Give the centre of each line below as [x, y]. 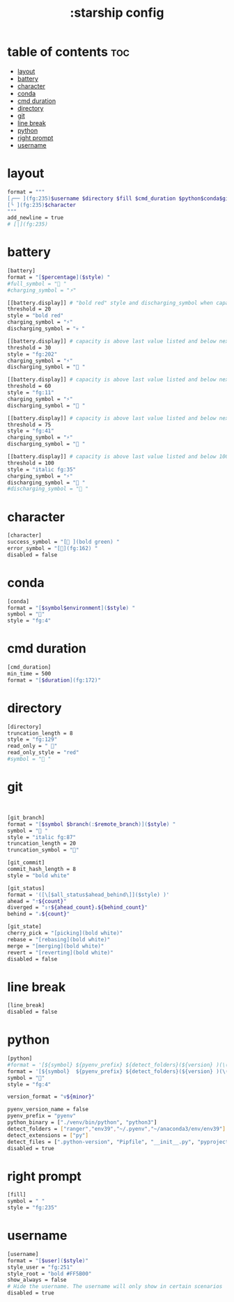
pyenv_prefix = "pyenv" [42, 1116]
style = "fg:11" [31, 393]
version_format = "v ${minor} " [51, 1097]
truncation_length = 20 [42, 844]
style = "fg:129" [32, 739]
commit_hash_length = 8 [42, 869]
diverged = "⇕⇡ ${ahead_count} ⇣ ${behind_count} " [78, 908]
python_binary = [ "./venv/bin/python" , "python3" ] [82, 1122]
